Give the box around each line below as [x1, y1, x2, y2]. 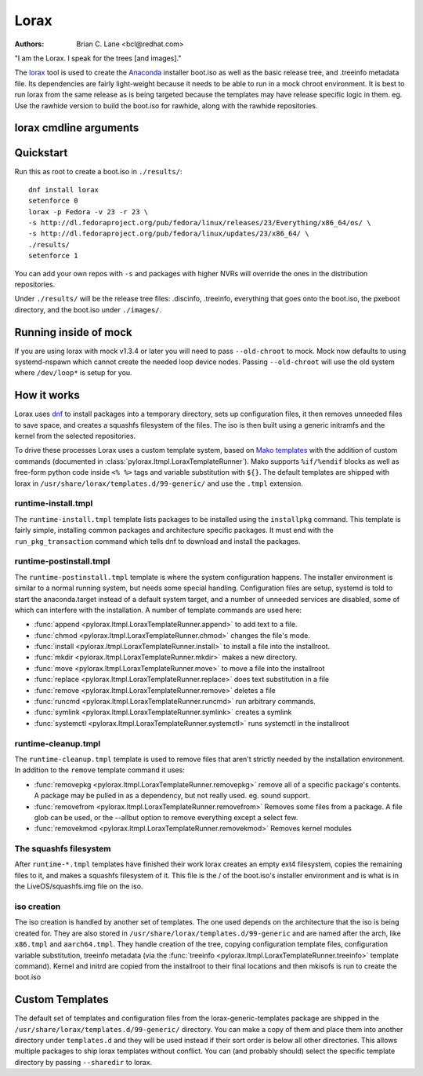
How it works [14, 388, 80, 402]
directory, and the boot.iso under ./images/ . [14, 305, 162, 314]
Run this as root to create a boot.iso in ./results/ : [14, 167, 183, 177]
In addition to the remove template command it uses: [14, 765, 186, 775]
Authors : [14, 39, 45, 49]
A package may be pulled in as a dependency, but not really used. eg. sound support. [34, 791, 311, 801]
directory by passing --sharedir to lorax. [14, 1057, 153, 1067]
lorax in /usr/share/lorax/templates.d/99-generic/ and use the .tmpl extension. [14, 479, 303, 488]
